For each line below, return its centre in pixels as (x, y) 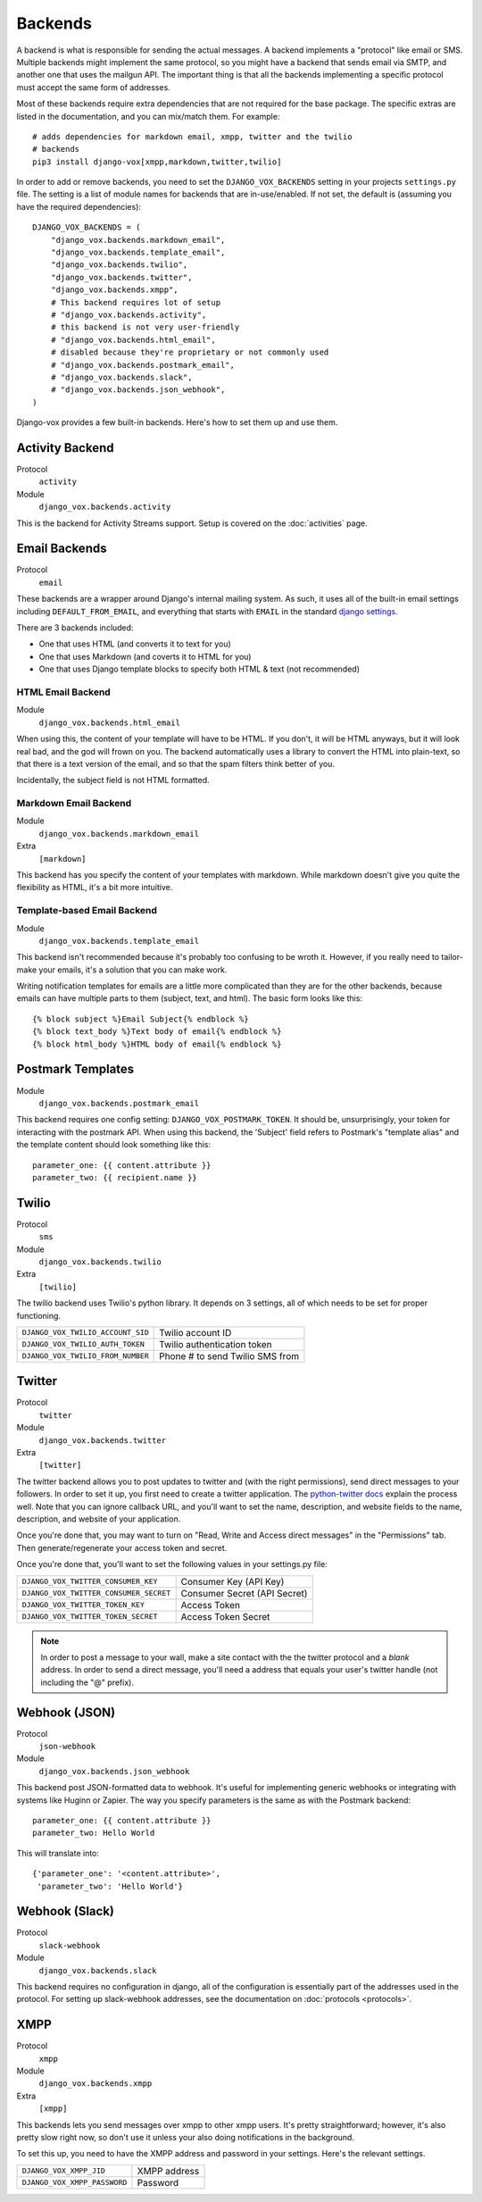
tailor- (452, 957)
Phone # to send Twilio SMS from (229, 1355)
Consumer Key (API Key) (233, 1581)
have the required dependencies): (79, 206)
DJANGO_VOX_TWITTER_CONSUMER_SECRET (96, 1593)
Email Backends (62, 549)
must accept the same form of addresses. (94, 87)
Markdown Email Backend (74, 804)
